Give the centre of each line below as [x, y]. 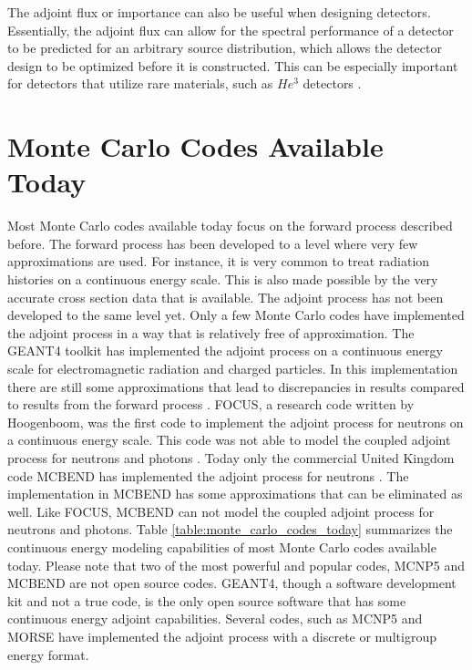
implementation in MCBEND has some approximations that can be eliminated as [235, 494]
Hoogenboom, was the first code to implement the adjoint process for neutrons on [236, 422]
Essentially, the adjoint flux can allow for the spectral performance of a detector [231, 30]
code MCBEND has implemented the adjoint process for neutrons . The [208, 475]
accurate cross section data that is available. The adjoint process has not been [226, 297]
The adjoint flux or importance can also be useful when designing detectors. [219, 12]
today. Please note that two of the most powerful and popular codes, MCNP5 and [236, 565]
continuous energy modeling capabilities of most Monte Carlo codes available [222, 546]
